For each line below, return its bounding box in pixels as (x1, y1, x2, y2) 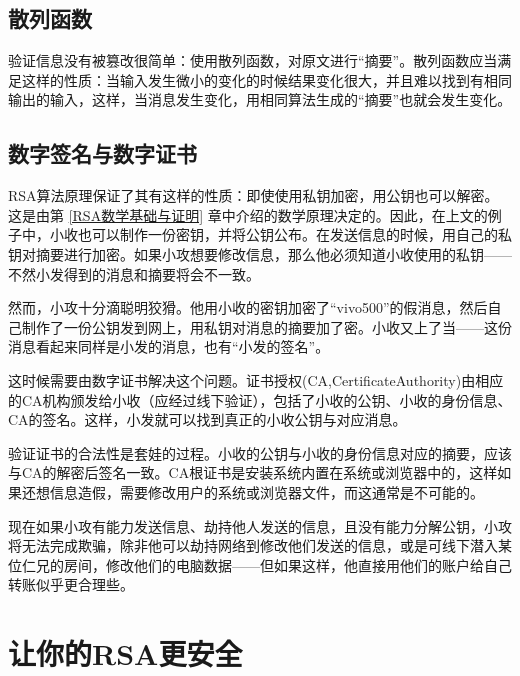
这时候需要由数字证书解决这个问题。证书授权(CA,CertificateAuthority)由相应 (8, 369, 504, 390)
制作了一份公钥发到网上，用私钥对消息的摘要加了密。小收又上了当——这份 (21, 316, 512, 337)
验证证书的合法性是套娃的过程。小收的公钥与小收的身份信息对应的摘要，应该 (8, 442, 512, 463)
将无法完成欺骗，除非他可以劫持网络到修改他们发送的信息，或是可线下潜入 (8, 535, 498, 556)
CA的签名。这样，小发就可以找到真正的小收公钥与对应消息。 (8, 409, 407, 430)
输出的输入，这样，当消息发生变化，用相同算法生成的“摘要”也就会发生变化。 (8, 89, 512, 110)
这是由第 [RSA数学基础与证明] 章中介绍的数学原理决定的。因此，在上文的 (8, 204, 488, 225)
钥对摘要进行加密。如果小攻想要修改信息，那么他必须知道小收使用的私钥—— (8, 243, 512, 264)
